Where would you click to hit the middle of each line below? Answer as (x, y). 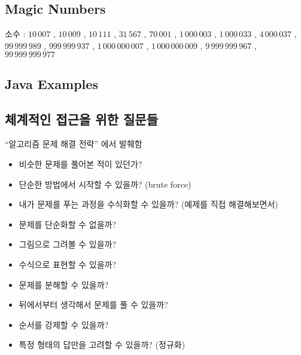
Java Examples (51, 83)
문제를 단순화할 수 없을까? (68, 224)
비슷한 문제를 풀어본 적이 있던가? (80, 163)
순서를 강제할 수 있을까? (64, 324)
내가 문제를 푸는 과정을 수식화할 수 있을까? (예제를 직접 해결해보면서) (148, 204)
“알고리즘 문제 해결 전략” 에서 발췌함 (74, 144)
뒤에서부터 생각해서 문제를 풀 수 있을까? (93, 304)
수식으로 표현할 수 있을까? (68, 264)
